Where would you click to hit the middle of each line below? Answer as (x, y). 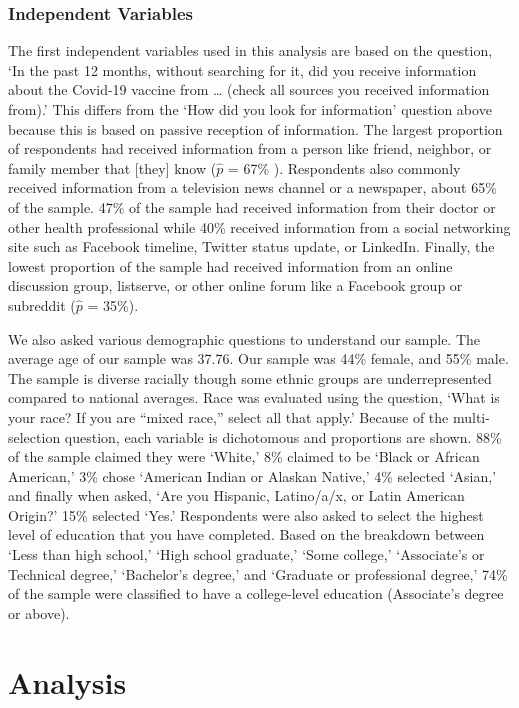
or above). (39, 612)
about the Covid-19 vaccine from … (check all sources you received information (249, 89)
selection (34, 436)
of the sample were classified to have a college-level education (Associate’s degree (256, 593)
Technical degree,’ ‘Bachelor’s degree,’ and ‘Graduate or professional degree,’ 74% (258, 573)
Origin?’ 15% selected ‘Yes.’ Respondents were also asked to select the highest (246, 514)
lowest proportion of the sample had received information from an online (230, 265)
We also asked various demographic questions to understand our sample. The (244, 338)
